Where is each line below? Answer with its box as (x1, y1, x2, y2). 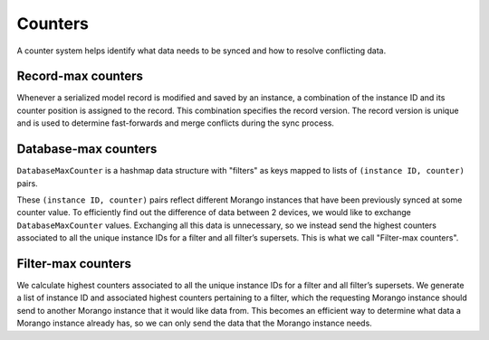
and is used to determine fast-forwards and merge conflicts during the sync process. (16, 118, 335, 128)
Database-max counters (16, 141, 158, 157)
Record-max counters (16, 69, 144, 84)
